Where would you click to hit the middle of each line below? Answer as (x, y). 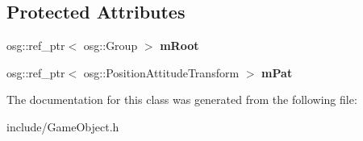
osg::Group (111, 46)
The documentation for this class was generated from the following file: (182, 100)
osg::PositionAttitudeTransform (161, 72)
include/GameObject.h (63, 126)
